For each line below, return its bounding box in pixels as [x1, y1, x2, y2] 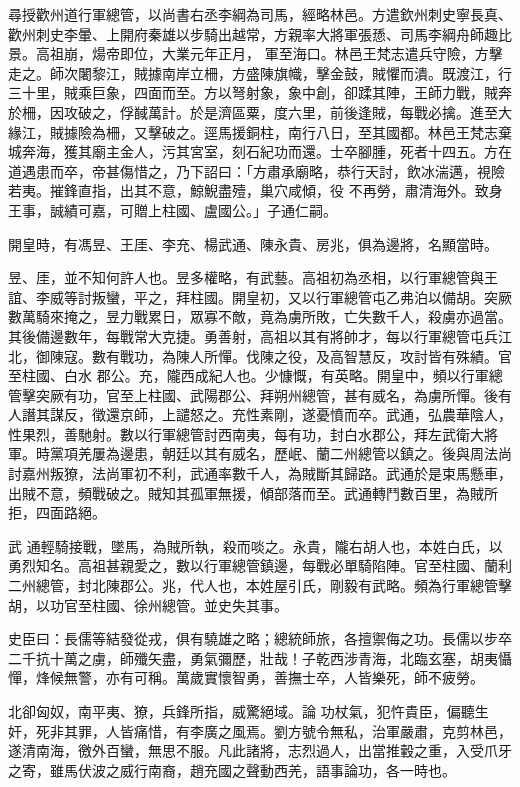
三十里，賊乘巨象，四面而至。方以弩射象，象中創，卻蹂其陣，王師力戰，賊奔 [8, 82, 512, 103]
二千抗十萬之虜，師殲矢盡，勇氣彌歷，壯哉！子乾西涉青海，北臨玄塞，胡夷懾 [8, 647, 512, 668]
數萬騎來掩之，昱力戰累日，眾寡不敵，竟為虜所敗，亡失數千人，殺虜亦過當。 [8, 306, 512, 327]
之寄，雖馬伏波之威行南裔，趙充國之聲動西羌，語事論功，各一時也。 [8, 759, 456, 780]
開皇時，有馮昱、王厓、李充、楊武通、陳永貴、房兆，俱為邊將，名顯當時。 [8, 233, 498, 254]
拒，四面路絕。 [8, 502, 106, 523]
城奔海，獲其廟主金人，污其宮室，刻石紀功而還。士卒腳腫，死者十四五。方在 [8, 141, 512, 162]
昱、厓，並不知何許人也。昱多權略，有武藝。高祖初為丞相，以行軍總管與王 [8, 267, 498, 288]
